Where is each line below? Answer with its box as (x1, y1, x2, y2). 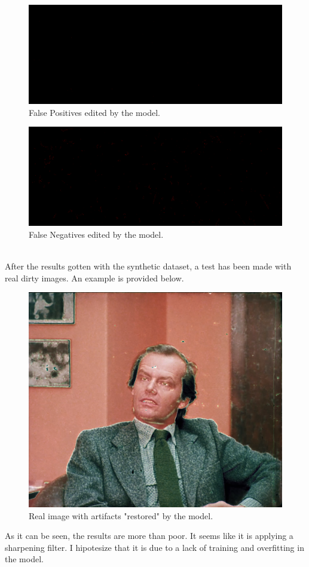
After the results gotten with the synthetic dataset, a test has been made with (5, 260, 292, 272)
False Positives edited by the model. (29, 106, 160, 118)
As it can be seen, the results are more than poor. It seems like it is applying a (5, 529, 293, 542)
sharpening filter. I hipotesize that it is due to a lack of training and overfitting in (5, 541, 304, 553)
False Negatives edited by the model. (29, 228, 164, 240)
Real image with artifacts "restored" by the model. (29, 509, 213, 522)
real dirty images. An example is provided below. (5, 271, 184, 284)
